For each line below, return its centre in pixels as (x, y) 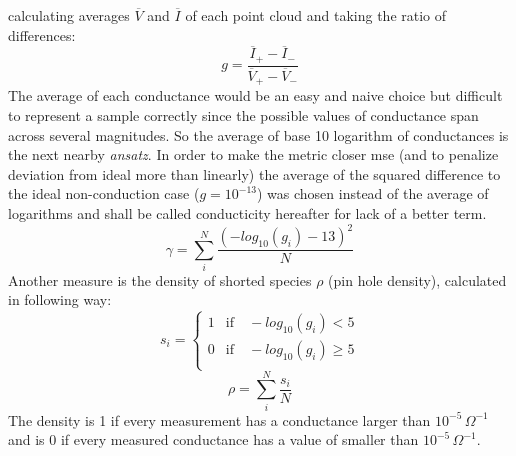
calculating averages (69, 15)
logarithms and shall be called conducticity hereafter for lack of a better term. (247, 212)
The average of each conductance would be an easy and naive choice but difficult (255, 95)
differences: (42, 34)
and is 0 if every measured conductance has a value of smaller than (213, 439)
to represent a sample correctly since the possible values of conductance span (243, 115)
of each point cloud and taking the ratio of (316, 15)
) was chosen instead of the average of (372, 193)
